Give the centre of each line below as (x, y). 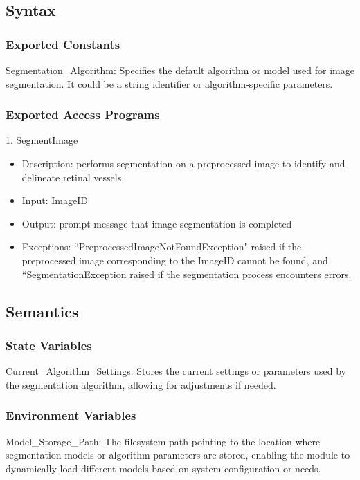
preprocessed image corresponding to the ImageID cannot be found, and (175, 260)
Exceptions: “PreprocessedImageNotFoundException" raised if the (162, 247)
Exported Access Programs (83, 114)
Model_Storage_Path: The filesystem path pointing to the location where (163, 441)
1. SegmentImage (42, 140)
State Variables (49, 345)
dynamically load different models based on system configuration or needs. (163, 468)
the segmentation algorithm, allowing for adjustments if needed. (141, 384)
